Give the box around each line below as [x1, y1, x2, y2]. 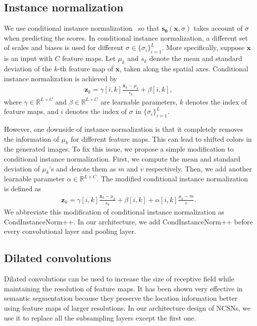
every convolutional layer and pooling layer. [4, 226, 136, 236]
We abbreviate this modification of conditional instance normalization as [4, 207, 224, 217]
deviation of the [4, 63, 52, 73]
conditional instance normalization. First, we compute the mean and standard [4, 154, 241, 164]
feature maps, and [4, 106, 59, 116]
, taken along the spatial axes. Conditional [119, 63, 249, 73]
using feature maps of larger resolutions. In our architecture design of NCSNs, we [4, 302, 251, 313]
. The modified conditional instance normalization [97, 173, 248, 184]
